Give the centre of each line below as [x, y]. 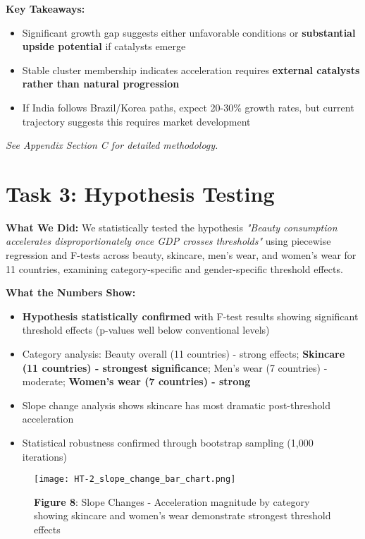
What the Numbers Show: [71, 292]
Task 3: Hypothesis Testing [140, 193]
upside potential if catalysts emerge [104, 46]
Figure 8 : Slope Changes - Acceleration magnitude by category [172, 501]
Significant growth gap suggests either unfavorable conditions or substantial [189, 32]
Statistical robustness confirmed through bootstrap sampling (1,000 [168, 442]
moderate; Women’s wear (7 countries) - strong [136, 381]
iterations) [44, 456]
